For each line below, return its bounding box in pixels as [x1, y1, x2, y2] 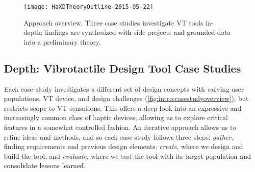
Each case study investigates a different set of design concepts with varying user [4, 83, 244, 94]
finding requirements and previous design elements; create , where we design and [4, 141, 243, 151]
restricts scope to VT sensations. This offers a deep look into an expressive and [4, 102, 242, 113]
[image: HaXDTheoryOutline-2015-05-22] [24, 3, 153, 10]
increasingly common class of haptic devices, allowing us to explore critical [4, 112, 228, 123]
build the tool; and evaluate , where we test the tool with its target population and [4, 150, 251, 161]
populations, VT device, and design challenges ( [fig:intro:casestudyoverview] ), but [4, 93, 249, 103]
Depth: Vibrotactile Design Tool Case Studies [4, 60, 241, 75]
